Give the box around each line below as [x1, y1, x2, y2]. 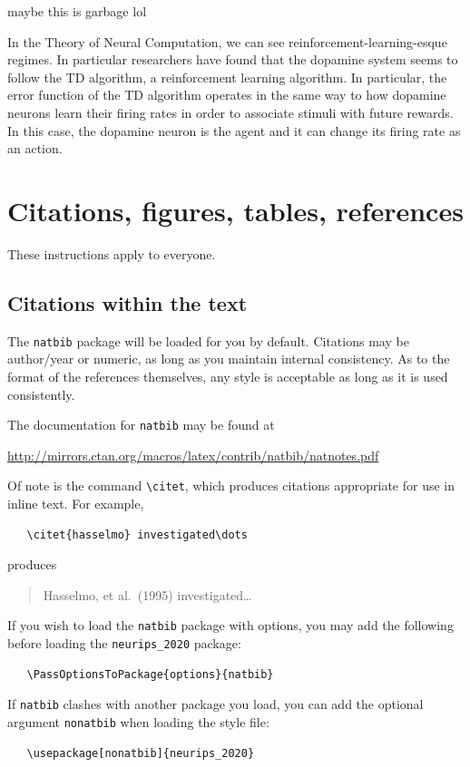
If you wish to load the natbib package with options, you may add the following [7, 616, 454, 635]
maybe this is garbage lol [7, 2, 147, 20]
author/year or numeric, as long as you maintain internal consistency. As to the [7, 349, 450, 368]
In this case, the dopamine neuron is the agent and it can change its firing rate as [7, 121, 461, 140]
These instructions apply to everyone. [7, 244, 216, 263]
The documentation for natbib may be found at [7, 415, 275, 434]
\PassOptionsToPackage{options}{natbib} [26, 667, 274, 681]
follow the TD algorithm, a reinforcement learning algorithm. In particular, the [7, 67, 447, 86]
